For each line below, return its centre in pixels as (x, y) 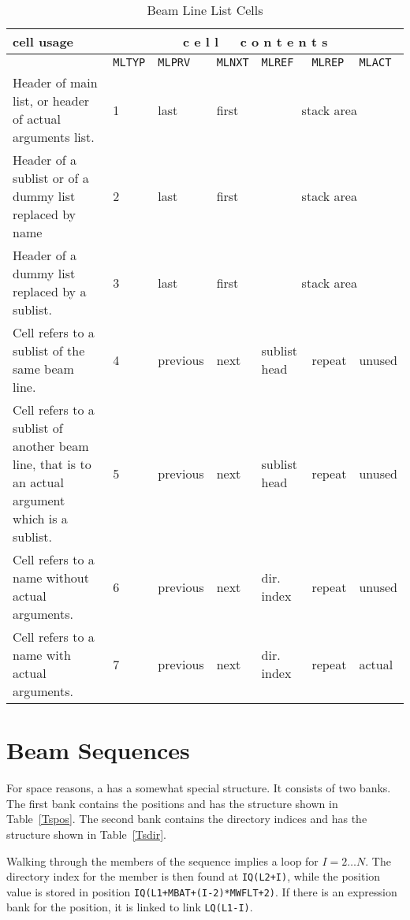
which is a (40, 518)
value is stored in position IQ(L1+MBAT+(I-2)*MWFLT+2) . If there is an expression (202, 891)
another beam (51, 446)
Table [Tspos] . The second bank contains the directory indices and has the (187, 819)
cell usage (43, 41)
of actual (37, 119)
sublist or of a (51, 178)
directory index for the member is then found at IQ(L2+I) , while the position (194, 876)
